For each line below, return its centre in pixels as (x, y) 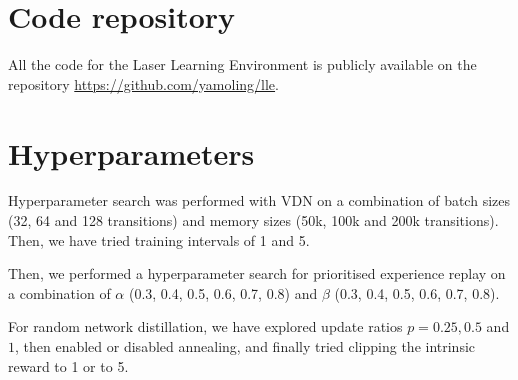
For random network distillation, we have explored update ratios (205, 326)
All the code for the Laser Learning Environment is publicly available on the (242, 64)
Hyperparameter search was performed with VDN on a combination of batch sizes (259, 200)
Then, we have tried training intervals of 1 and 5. (159, 239)
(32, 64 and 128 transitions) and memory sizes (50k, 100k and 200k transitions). (253, 220)
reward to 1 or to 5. (68, 365)
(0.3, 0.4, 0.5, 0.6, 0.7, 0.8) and (223, 292)
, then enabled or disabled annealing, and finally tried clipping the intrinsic (245, 346)
